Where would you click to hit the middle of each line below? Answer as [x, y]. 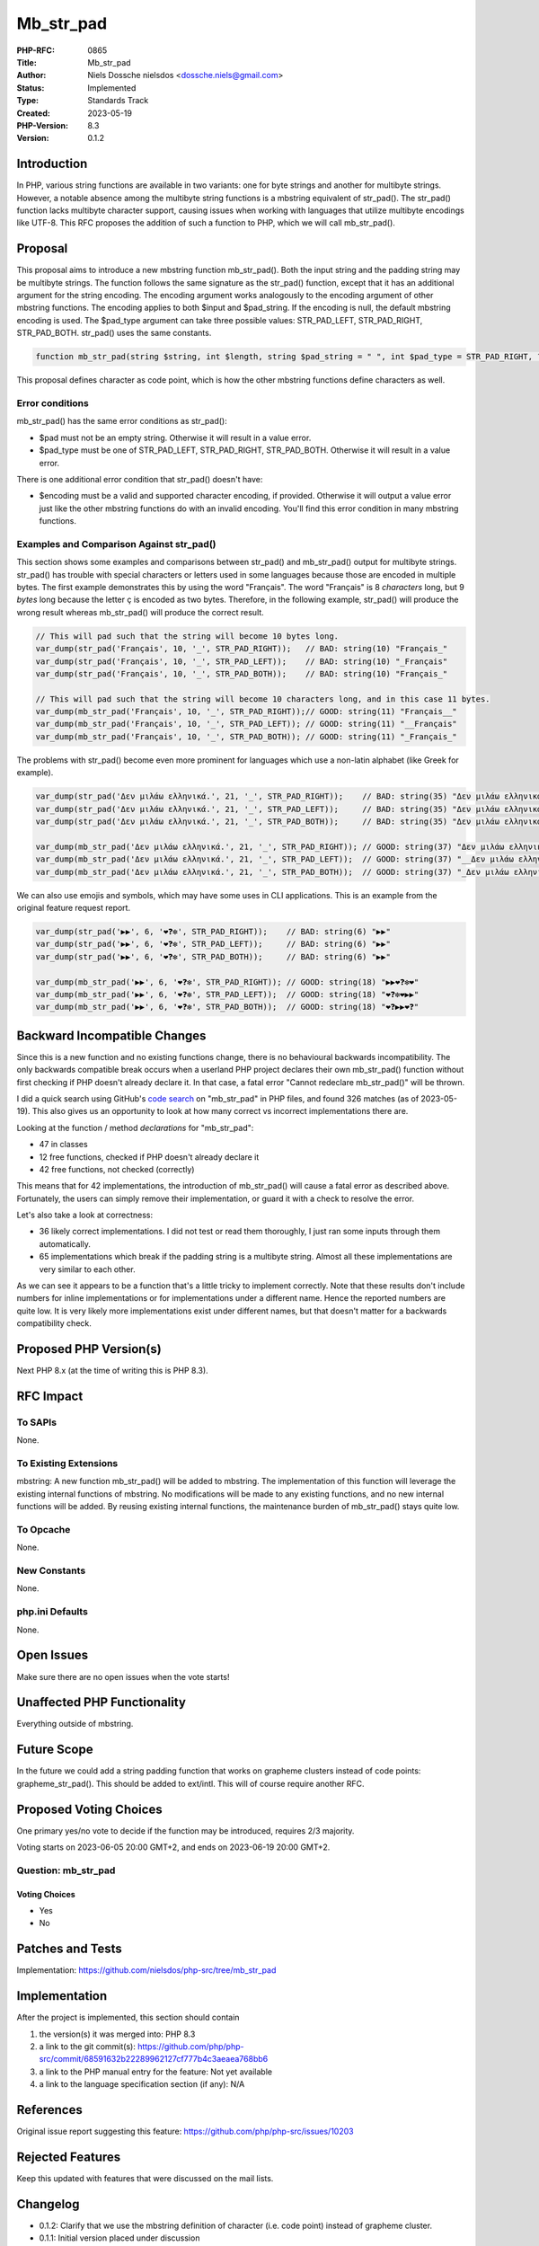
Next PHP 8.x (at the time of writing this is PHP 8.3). [112, 1371]
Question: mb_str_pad [66, 1870]
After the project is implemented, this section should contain [128, 2018]
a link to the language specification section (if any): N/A [142, 2084]
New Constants [51, 1570]
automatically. [65, 1243]
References [49, 2110]
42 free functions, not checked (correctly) [117, 1169]
